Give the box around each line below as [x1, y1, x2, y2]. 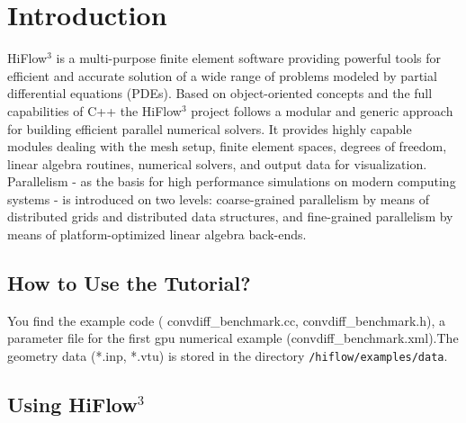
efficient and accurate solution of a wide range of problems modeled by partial [7, 66, 437, 85]
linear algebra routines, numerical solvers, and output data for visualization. [7, 154, 427, 173]
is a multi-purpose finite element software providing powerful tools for [56, 49, 442, 67]
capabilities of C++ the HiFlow [7, 101, 182, 120]
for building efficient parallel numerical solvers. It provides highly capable [7, 119, 412, 138]
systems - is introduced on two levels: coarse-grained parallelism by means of [7, 189, 429, 208]
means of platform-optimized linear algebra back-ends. [7, 225, 307, 244]
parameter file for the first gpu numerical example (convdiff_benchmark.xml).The [7, 328, 459, 347]
